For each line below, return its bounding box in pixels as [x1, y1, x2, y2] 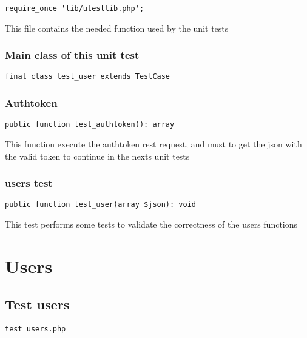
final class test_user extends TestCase [5, 72, 170, 81]
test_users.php [5, 325, 66, 334]
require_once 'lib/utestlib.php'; [5, 4, 144, 13]
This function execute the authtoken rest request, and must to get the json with [5, 138, 302, 150]
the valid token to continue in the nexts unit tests [5, 149, 190, 162]
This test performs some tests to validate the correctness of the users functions [5, 218, 298, 231]
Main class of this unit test [5, 47, 140, 63]
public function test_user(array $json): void [5, 200, 196, 209]
